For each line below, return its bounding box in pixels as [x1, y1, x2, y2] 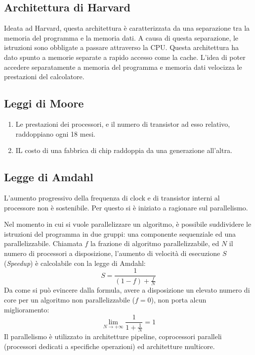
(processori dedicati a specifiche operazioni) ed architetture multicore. [4, 341, 215, 351]
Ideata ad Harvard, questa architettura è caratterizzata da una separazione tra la [4, 23, 250, 33]
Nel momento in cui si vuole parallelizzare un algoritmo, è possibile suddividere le [4, 219, 252, 229]
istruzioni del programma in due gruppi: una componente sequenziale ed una [4, 228, 236, 239]
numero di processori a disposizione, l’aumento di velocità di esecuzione [4, 248, 220, 258]
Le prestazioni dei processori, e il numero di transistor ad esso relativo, [15, 118, 230, 129]
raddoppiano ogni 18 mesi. [15, 128, 95, 139]
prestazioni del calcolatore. [4, 71, 85, 82]
